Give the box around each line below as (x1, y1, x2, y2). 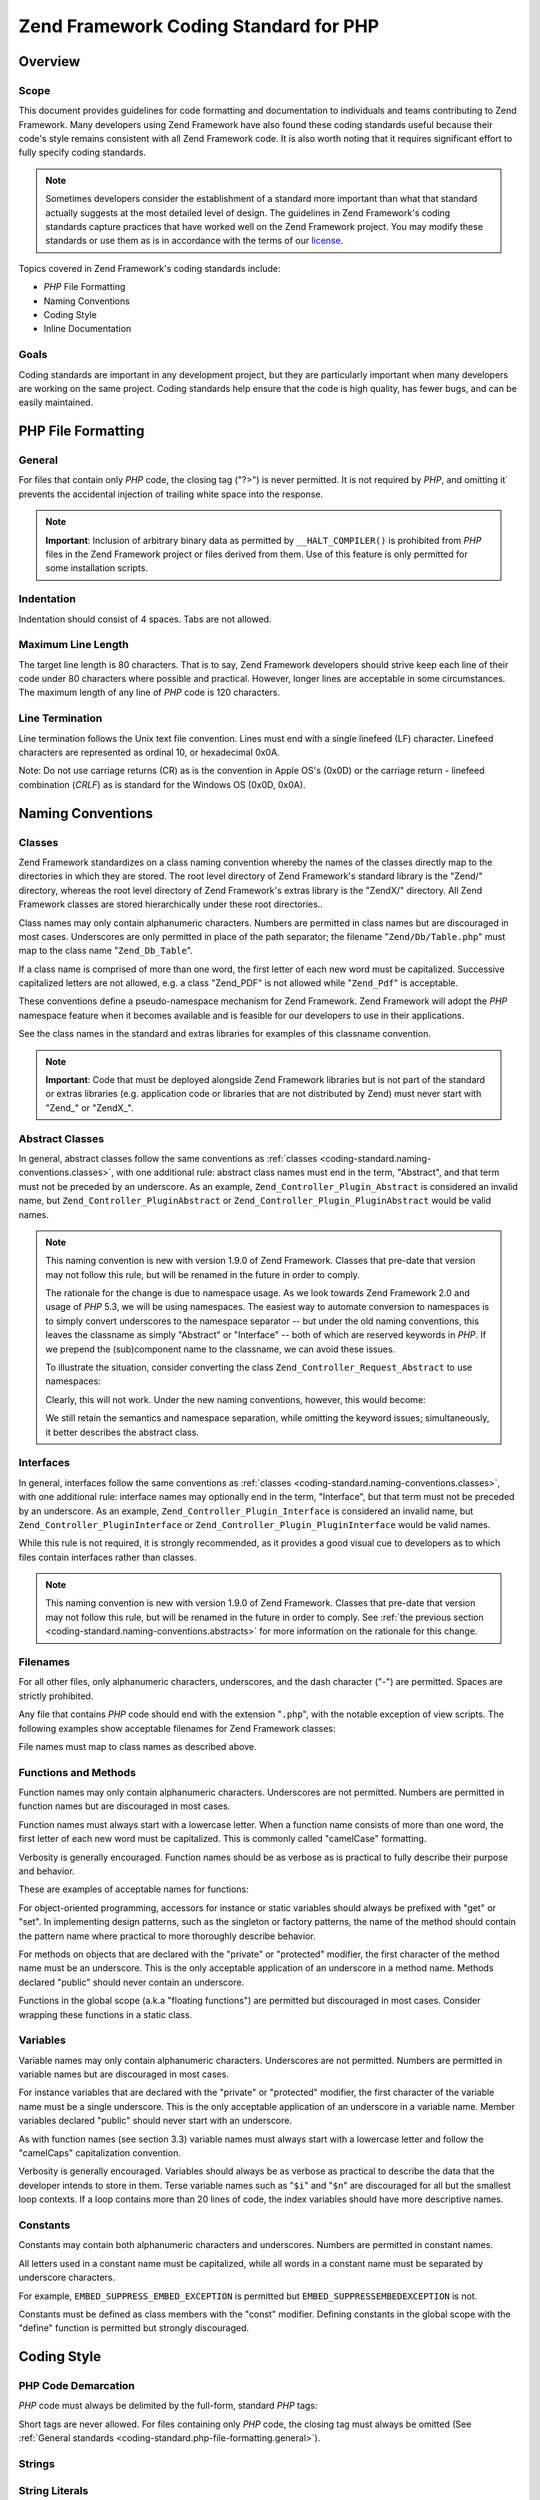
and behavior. (18, 1865, 75, 1877)
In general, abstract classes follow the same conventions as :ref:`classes (18, 1152, 318, 1164)
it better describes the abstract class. (45, 1426, 200, 1438)
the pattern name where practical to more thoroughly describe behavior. (18, 1930, 316, 1942)
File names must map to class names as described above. (18, 1740, 257, 1752)
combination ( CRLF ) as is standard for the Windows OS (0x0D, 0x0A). (18, 778, 306, 790)
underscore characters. (18, 2271, 116, 2284)
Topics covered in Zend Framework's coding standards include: (18, 262, 281, 274)
